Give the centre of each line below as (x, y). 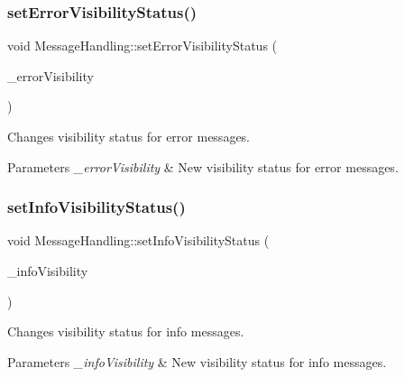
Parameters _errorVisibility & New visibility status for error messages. (203, 166)
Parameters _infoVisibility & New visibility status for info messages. (197, 361)
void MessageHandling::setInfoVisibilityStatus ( (138, 240)
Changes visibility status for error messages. (129, 136)
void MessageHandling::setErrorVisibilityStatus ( (143, 46)
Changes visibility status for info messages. (126, 331)
